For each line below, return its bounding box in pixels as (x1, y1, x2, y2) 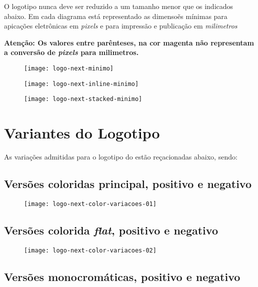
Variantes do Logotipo (4, 122, 160, 143)
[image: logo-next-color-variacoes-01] (24, 200, 156, 207)
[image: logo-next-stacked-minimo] (24, 95, 142, 103)
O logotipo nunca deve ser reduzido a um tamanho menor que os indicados (4, 1, 233, 11)
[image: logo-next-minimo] (24, 64, 113, 72)
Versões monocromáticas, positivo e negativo (4, 268, 240, 284)
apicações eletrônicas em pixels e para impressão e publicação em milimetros (4, 20, 237, 31)
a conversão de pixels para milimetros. (4, 47, 139, 57)
